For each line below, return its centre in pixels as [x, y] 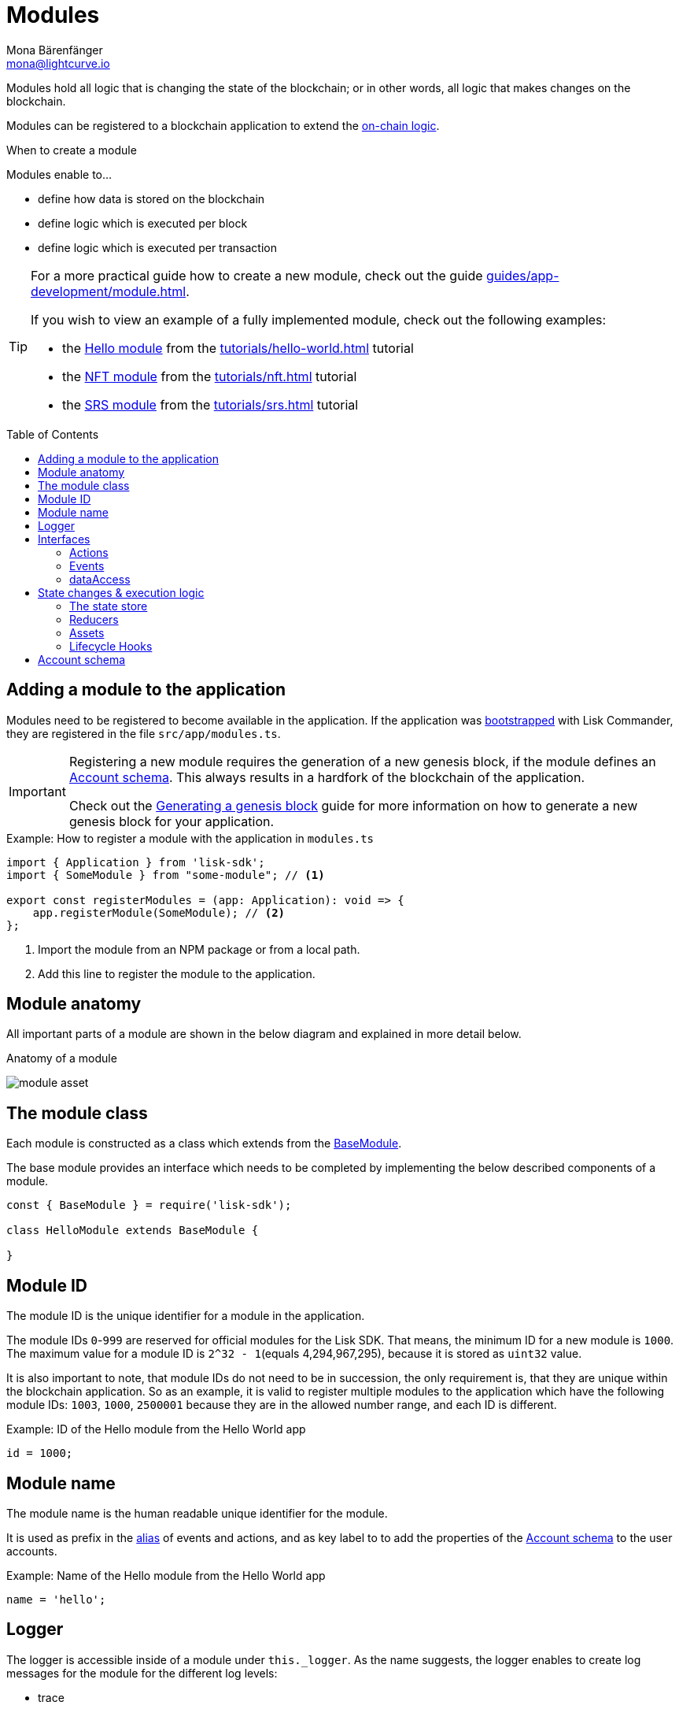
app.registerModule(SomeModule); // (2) [159, 912]
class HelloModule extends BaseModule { [133, 1231]
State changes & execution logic [121, 592]
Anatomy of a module [62, 1058]
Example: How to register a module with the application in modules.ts [190, 838]
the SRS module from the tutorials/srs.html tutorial [210, 404]
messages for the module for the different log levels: [142, 1673]
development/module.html [109, 291]
